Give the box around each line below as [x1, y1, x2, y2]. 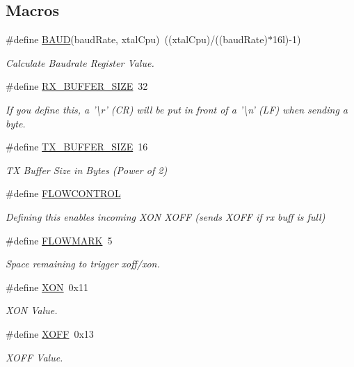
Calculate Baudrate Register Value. [6, 55, 154, 70]
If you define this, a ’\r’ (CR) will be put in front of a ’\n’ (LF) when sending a [6, 102, 348, 116]
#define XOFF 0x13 [6, 326, 94, 341]
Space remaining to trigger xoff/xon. [6, 256, 160, 271]
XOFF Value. [6, 350, 63, 364]
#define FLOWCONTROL [6, 186, 121, 201]
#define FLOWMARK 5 [6, 233, 113, 247]
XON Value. [6, 303, 58, 318]
